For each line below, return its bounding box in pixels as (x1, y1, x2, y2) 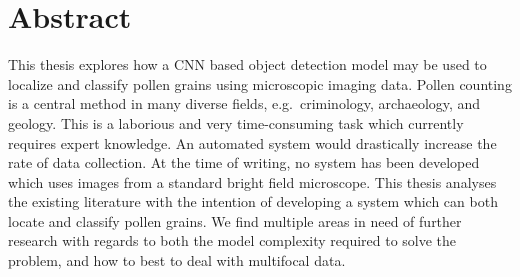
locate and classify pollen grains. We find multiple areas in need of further (8, 210, 462, 231)
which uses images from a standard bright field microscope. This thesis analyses (8, 171, 497, 192)
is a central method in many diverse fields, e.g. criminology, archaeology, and (8, 93, 481, 114)
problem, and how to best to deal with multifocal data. (8, 250, 346, 271)
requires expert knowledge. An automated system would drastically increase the (8, 132, 497, 153)
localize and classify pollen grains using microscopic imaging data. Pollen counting (8, 73, 512, 94)
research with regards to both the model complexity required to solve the (8, 230, 457, 251)
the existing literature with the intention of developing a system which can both (8, 191, 498, 212)
